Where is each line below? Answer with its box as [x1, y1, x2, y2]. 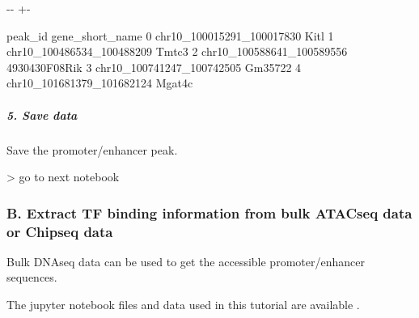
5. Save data [6, 106, 78, 123]
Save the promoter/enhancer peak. [6, 141, 178, 158]
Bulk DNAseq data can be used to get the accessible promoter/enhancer [6, 252, 365, 269]
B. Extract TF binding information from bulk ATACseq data [6, 202, 413, 223]
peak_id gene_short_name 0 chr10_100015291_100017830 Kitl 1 [6, 27, 334, 44]
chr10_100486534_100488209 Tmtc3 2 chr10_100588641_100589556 [6, 43, 348, 60]
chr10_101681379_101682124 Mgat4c [6, 74, 193, 91]
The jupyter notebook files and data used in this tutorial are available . [6, 296, 360, 313]
